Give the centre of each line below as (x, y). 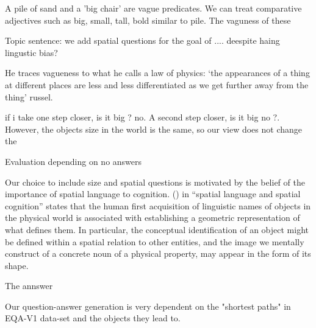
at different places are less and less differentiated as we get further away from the (157, 84)
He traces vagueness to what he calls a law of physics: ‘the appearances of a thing (157, 73)
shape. (17, 265)
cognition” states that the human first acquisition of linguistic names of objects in (158, 205)
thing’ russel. (29, 96)
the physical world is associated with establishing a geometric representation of (153, 218)
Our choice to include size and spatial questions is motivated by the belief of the (155, 182)
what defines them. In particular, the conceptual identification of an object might (157, 229)
